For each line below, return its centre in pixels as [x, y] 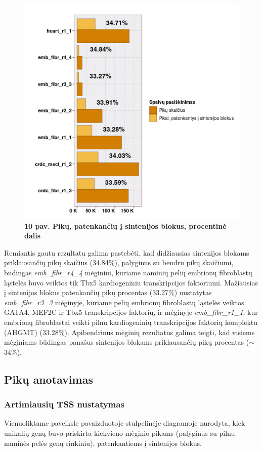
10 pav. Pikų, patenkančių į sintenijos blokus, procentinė [125, 225]
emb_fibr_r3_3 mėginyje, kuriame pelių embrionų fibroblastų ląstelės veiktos [124, 302]
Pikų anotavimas [49, 379]
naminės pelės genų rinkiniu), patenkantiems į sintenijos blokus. [103, 443]
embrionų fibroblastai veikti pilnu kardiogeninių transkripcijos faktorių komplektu [131, 322]
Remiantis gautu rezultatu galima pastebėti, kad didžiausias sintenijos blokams [127, 252]
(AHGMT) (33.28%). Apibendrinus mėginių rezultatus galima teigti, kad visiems [129, 332]
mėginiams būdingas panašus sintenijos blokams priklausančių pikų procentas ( [127, 342]
